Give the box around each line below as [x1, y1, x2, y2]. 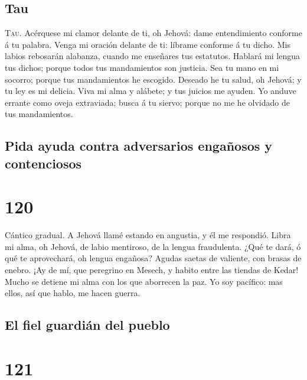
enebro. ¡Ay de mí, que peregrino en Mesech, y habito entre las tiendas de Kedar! [5, 264, 299, 276]
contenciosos [5, 154, 82, 172]
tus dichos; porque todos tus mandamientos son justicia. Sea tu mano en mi [5, 61, 279, 73]
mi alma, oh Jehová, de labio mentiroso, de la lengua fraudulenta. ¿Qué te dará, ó [5, 240, 301, 252]
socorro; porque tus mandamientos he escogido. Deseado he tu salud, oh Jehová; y [5, 73, 302, 85]
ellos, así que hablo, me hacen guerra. [5, 287, 141, 299]
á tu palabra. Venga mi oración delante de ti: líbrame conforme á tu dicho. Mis [5, 38, 291, 50]
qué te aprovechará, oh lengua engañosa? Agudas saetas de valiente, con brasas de [5, 252, 302, 264]
